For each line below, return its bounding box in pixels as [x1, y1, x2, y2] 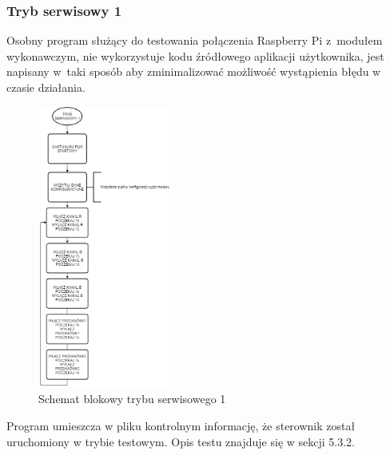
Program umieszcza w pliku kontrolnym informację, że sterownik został [6, 417, 356, 433]
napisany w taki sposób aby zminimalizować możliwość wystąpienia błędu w [6, 63, 381, 80]
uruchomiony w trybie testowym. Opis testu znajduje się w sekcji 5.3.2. [6, 433, 356, 449]
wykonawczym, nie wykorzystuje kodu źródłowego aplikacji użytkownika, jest [6, 47, 384, 64]
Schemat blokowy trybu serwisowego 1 [38, 390, 226, 407]
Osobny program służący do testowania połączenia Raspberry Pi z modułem [6, 32, 383, 49]
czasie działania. [6, 79, 86, 95]
